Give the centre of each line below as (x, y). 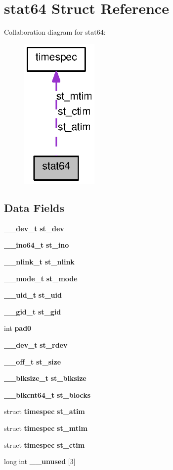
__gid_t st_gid (33, 311)
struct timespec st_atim (44, 411)
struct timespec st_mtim (46, 428)
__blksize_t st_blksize (45, 378)
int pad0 (18, 328)
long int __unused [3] (40, 461)
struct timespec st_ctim (44, 444)
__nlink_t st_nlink (39, 262)
